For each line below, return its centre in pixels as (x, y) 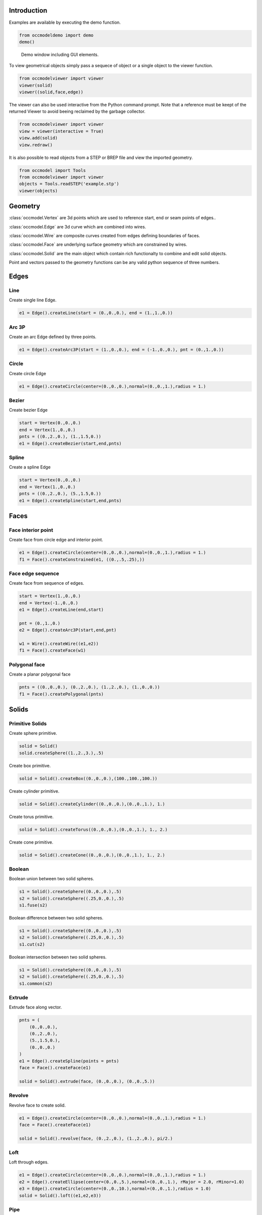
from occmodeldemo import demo (57, 35)
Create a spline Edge (30, 467)
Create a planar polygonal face (40, 674)
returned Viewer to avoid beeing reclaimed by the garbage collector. (77, 111)
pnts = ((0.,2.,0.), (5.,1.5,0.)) (60, 494)
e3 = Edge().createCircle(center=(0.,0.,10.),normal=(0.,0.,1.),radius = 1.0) (115, 1189)
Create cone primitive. (31, 842)
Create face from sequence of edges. (47, 583)
